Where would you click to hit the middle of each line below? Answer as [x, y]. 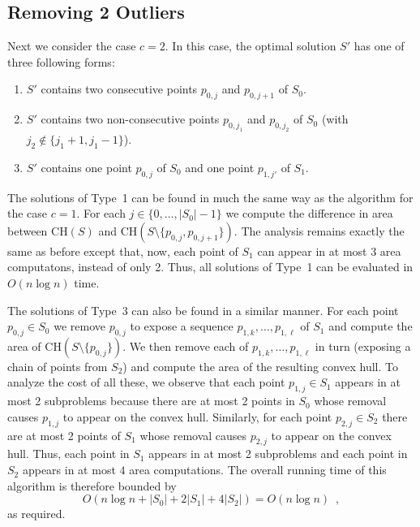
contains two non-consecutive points [130, 119]
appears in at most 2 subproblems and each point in [278, 454]
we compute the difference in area [309, 213]
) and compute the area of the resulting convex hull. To [261, 366]
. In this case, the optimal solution [251, 46]
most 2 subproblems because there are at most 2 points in [151, 401]
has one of [379, 46]
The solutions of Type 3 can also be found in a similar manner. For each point [203, 310]
